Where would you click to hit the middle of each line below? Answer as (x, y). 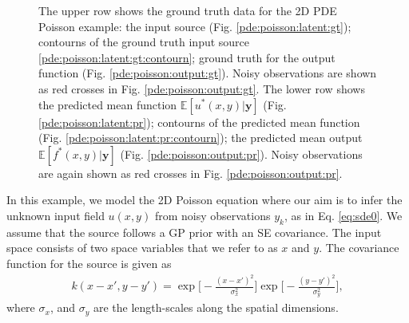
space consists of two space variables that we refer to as (142, 248)
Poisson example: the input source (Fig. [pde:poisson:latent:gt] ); (195, 26)
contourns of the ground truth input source (144, 42)
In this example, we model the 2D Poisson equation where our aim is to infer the (204, 200)
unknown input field (56, 215)
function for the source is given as (89, 263)
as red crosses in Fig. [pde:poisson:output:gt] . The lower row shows (202, 88)
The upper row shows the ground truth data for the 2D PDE (188, 10)
